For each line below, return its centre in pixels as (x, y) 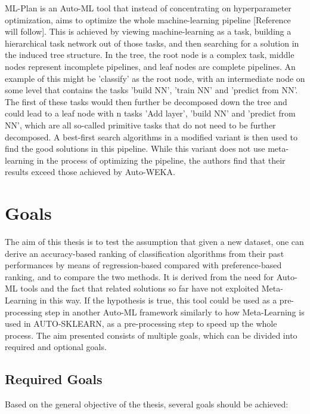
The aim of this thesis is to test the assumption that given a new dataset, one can (154, 242)
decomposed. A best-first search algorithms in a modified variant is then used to (151, 137)
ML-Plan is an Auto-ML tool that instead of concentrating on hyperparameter (148, 8)
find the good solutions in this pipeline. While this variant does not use (135, 148)
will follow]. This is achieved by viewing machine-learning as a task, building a (148, 31)
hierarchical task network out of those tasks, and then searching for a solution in (152, 43)
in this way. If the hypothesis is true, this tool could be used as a (158, 300)
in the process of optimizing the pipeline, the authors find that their (161, 160)
